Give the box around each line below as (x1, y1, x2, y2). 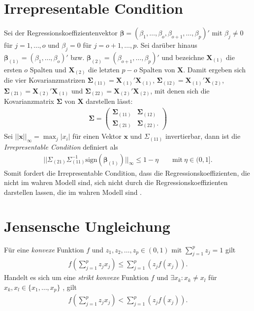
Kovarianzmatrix (4, 96, 54, 106)
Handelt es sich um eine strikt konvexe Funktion (4, 272, 149, 282)
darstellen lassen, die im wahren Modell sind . (4, 187, 142, 197)
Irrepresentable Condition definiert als (4, 142, 118, 152)
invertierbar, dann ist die (165, 131, 241, 141)
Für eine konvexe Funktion (4, 244, 84, 254)
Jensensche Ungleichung (4, 216, 170, 236)
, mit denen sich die (150, 85, 210, 95)
